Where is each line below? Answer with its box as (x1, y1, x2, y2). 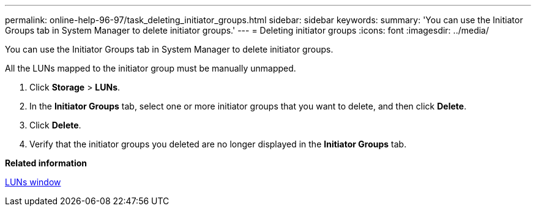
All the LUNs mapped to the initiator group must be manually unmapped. (5, 63, 296, 73)
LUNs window (5, 177, 61, 187)
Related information (5, 158, 87, 168)
